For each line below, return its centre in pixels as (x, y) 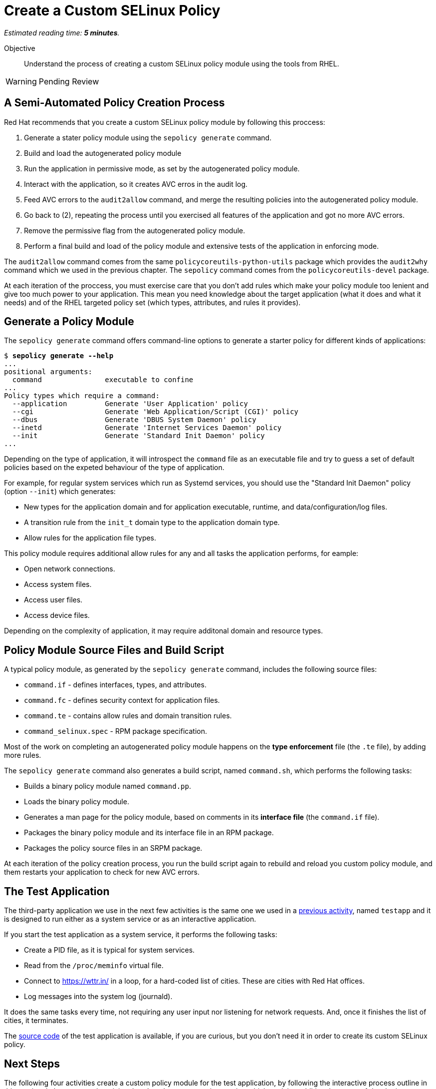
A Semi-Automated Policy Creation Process (114, 103)
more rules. (23, 755)
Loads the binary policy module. (77, 802)
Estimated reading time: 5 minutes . (62, 32)
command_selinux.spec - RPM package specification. (115, 731)
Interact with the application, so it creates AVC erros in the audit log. (136, 184)
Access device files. (57, 615)
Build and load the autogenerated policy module (103, 153)
